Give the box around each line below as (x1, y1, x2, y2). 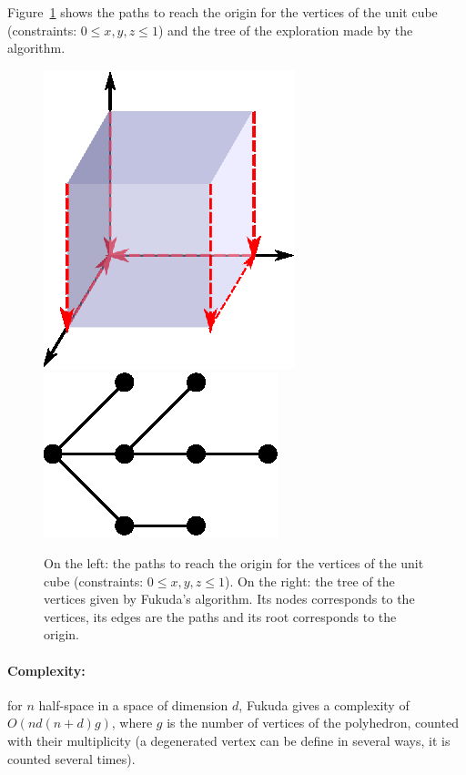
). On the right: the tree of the (224, 571, 395, 590)
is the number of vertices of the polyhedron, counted (167, 713, 459, 732)
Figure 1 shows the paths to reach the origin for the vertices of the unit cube (7, 3, 438, 21)
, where (111, 713, 153, 732)
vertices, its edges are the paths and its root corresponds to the (44, 607, 397, 626)
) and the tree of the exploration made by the (157, 20, 413, 39)
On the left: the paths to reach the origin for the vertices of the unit (44, 553, 424, 572)
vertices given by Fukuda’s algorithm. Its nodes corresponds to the (44, 589, 415, 608)
